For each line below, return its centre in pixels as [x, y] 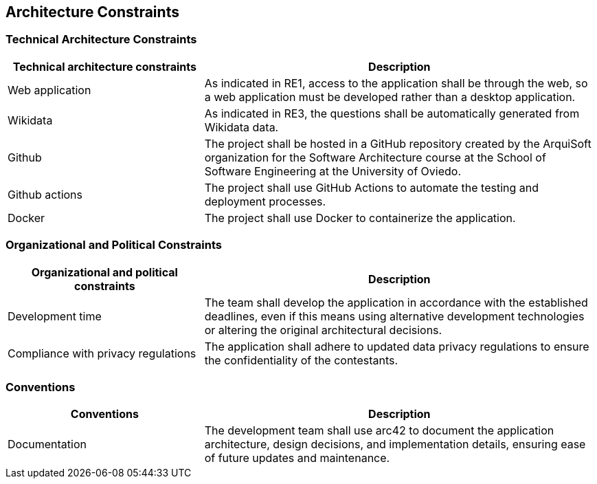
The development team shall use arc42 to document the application [379, 431]
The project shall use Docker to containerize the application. [360, 218]
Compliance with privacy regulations [102, 353]
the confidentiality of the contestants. [301, 360]
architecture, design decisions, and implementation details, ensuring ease [395, 444]
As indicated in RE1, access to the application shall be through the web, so [396, 83]
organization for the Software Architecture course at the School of [375, 157]
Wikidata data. [241, 127]
